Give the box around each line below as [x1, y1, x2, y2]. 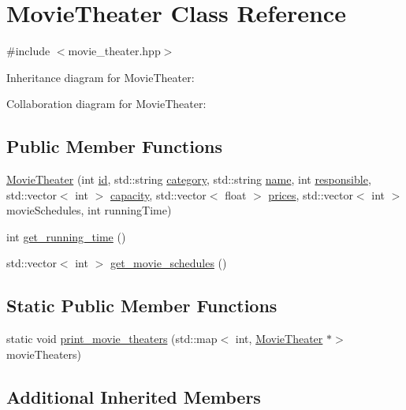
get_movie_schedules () [110, 255, 227, 271]
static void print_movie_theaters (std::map [6, 330, 218, 347]
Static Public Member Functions [6, 293, 277, 318]
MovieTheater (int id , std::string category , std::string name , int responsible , [6, 171, 371, 188]
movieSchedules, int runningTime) [6, 202, 172, 218]
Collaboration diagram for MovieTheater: [6, 95, 207, 112]
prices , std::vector [268, 186, 353, 203]
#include [6, 43, 50, 59]
